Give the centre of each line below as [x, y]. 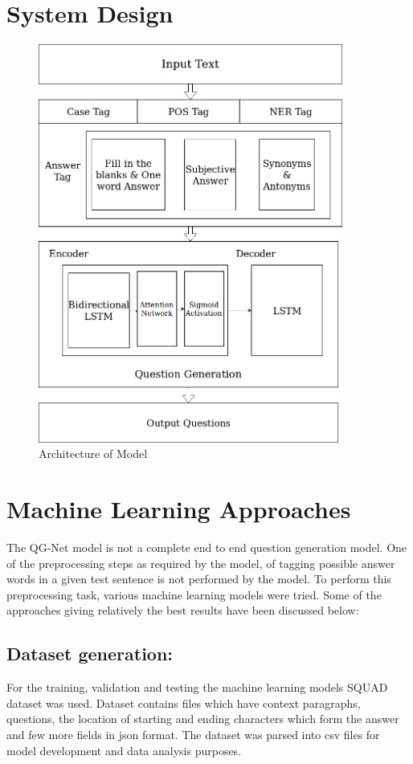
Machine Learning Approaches [179, 509]
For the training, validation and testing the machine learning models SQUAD [197, 687]
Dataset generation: [90, 654]
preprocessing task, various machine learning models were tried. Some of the [194, 594]
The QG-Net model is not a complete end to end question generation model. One [207, 547]
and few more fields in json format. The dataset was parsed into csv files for [193, 734]
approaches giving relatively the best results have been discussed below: [183, 610]
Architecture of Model [93, 453]
